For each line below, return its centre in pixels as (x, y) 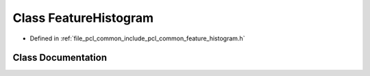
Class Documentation (60, 58)
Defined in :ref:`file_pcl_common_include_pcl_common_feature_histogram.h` (137, 38)
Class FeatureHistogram (83, 18)
